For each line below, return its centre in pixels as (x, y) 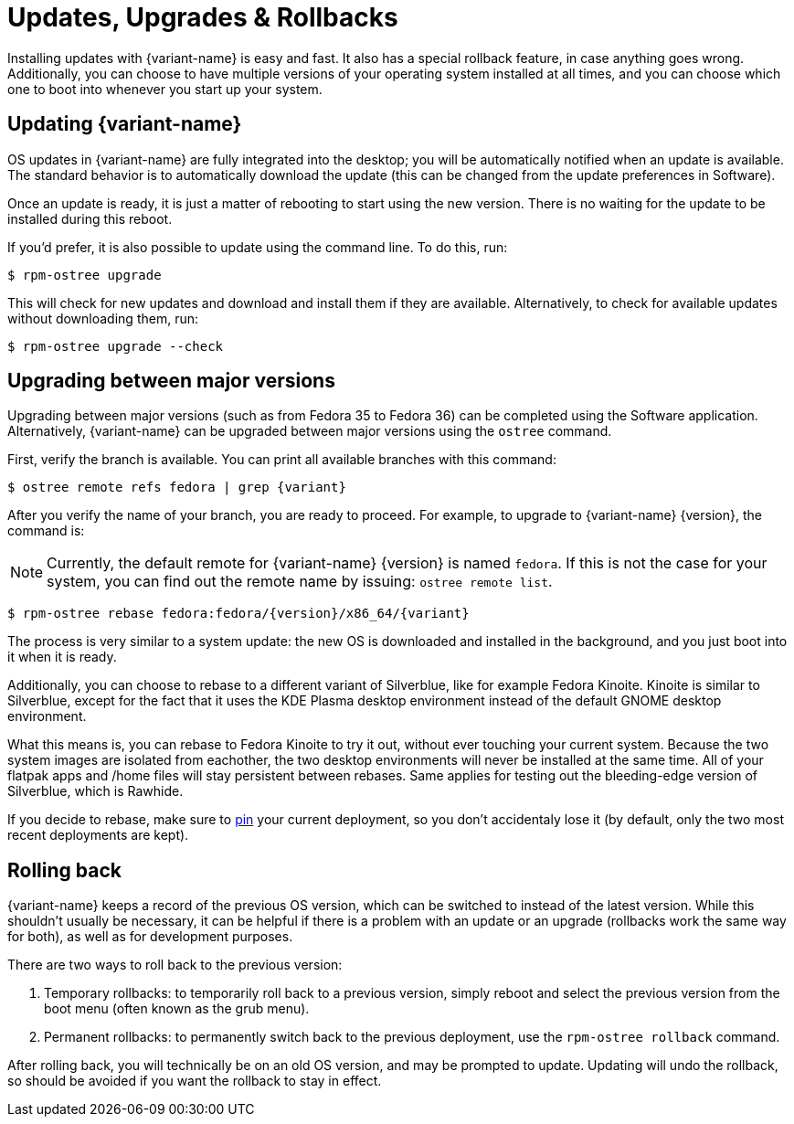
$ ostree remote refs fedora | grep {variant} (177, 488)
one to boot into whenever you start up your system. (165, 89)
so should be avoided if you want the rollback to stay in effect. (195, 1081)
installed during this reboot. (90, 218)
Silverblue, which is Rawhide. (95, 791)
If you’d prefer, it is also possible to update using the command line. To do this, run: (258, 247)
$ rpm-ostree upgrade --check (116, 346)
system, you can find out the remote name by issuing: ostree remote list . (300, 582)
